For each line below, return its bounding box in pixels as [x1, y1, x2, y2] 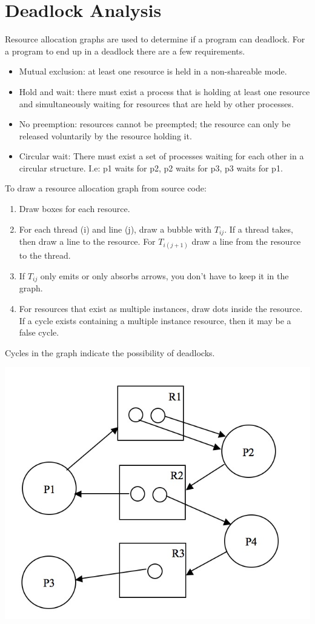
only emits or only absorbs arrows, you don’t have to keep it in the [40, 269, 289, 282]
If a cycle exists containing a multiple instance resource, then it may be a [19, 314, 291, 327]
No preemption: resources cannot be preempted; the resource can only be [19, 118, 291, 130]
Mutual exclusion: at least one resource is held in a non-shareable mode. [19, 65, 287, 78]
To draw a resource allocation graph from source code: [5, 182, 207, 194]
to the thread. [19, 249, 71, 262]
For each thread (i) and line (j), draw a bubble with [19, 222, 212, 235]
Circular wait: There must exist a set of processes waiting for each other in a [19, 150, 304, 162]
